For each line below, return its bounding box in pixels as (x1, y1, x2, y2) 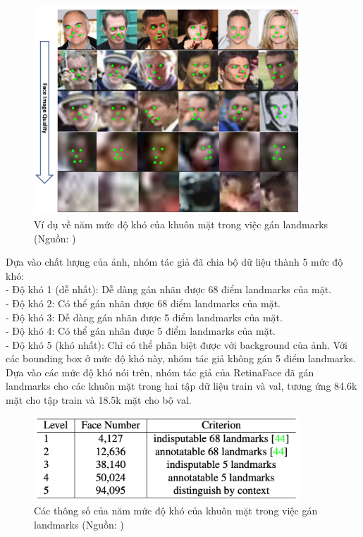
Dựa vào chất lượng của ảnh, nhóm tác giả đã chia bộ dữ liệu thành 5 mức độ (6, 254, 343, 269)
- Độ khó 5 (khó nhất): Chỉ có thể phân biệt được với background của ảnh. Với (6, 337, 347, 352)
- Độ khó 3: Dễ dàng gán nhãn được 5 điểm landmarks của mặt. (6, 309, 283, 324)
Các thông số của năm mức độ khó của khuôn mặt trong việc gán (34, 503, 318, 518)
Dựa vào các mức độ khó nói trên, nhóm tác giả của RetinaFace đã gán (6, 364, 314, 379)
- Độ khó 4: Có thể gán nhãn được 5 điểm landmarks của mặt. (6, 323, 276, 338)
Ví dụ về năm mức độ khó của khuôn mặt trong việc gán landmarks (34, 216, 328, 231)
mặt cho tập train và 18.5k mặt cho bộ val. (6, 393, 192, 407)
